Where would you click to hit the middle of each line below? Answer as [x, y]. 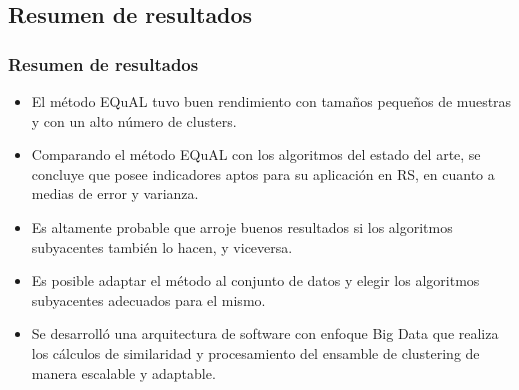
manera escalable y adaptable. [123, 372]
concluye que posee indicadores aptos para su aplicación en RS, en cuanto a [263, 173]
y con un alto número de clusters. [134, 120]
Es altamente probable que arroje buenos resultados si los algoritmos [242, 226]
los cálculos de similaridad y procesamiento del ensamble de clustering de [255, 352]
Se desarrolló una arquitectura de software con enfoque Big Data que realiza [265, 333]
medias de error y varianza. [115, 193]
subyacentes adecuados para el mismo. [148, 299]
